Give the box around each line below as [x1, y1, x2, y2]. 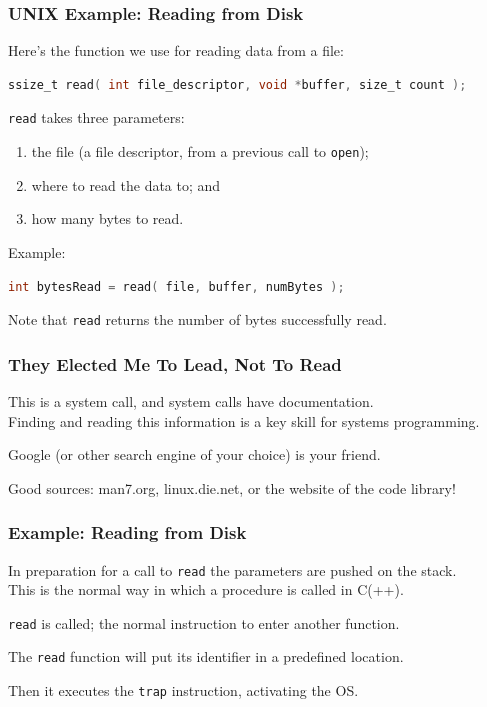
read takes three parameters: [8, 107, 185, 128]
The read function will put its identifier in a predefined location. [8, 646, 404, 667]
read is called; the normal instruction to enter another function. [8, 612, 400, 633]
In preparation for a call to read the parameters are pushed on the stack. [8, 559, 457, 580]
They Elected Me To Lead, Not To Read [8, 351, 342, 376]
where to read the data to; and [31, 174, 221, 195]
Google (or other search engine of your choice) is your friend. [8, 444, 381, 465]
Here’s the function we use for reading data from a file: [8, 40, 344, 61]
